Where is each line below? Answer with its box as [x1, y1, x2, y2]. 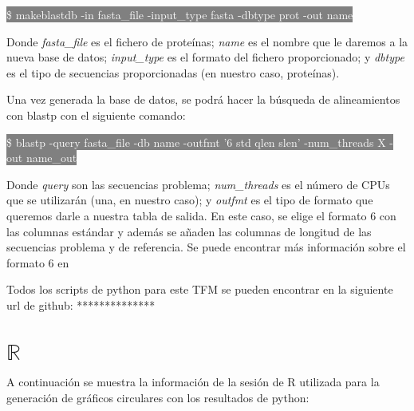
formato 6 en [6, 254, 69, 271]
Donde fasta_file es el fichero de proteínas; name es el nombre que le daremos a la [6, 33, 408, 49]
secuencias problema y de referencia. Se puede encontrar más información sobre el [6, 239, 406, 255]
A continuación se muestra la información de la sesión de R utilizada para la [6, 373, 380, 390]
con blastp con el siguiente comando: [6, 106, 186, 123]
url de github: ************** [6, 296, 156, 313]
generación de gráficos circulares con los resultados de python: [6, 389, 310, 406]
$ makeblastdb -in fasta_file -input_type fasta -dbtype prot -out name [6, 6, 353, 22]
